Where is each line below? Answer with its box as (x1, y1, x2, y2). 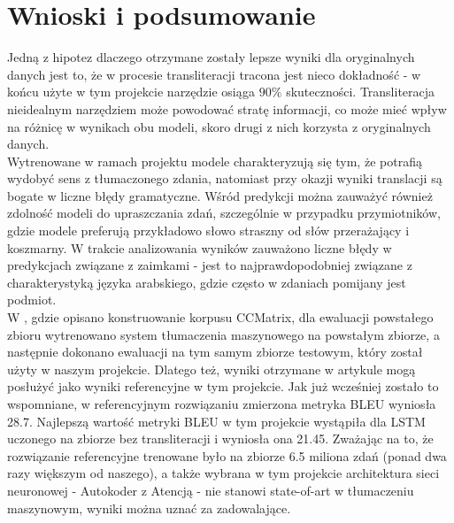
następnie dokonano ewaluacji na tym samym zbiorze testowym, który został (7, 342, 423, 361)
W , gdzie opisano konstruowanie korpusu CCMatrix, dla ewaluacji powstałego (7, 308, 434, 327)
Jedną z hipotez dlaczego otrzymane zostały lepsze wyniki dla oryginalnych (7, 48, 415, 66)
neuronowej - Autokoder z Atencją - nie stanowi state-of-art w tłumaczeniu (7, 481, 414, 499)
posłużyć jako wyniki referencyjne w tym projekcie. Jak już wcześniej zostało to (7, 377, 439, 396)
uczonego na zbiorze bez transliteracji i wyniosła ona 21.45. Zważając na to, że (7, 429, 434, 448)
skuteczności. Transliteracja (286, 82, 435, 101)
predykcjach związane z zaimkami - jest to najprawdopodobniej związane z (7, 256, 412, 274)
